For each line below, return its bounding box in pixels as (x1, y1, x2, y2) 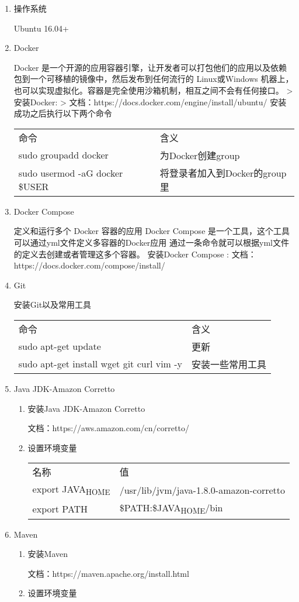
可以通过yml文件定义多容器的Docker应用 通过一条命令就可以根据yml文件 (13, 236, 289, 248)
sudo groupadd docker (18, 148, 109, 162)
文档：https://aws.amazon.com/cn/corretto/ (27, 422, 189, 434)
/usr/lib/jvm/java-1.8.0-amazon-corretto (119, 483, 286, 497)
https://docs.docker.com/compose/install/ (13, 259, 165, 271)
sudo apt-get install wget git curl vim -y (18, 357, 183, 371)
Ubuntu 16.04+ (13, 22, 69, 34)
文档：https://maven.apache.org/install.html (27, 567, 189, 579)
